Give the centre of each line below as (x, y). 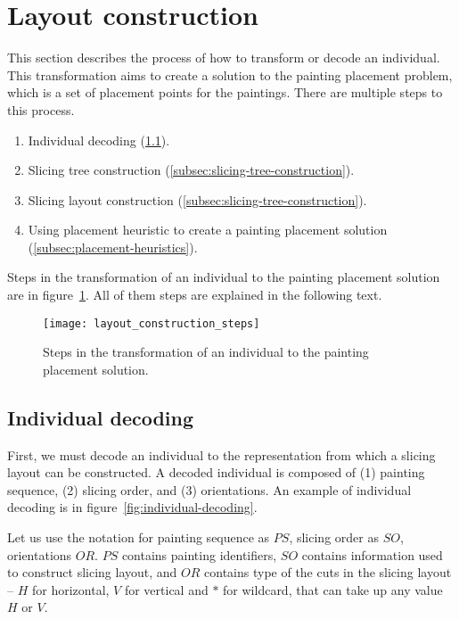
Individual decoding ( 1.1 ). (99, 140)
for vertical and (166, 589)
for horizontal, (70, 589)
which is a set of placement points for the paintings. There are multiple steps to (225, 92)
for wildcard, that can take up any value (333, 589)
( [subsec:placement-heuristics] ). (113, 247)
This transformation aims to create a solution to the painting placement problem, (230, 74)
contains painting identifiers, (199, 554)
